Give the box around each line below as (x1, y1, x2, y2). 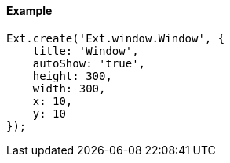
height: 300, (32, 69, 112, 82)
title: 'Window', (32, 44, 139, 57)
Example (6, 4, 53, 17)
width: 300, (32, 81, 106, 95)
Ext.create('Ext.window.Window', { (6, 31, 225, 45)
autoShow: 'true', (32, 56, 146, 70)
